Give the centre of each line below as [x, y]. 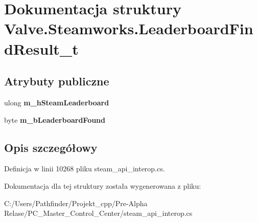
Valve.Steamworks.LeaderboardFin [129, 28]
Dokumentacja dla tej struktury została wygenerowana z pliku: [103, 185]
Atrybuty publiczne [57, 81]
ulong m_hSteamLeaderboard [57, 102]
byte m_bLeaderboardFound [55, 119]
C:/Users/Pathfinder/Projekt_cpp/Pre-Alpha [76, 203]
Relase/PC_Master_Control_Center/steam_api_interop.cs [98, 213]
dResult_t [41, 48]
